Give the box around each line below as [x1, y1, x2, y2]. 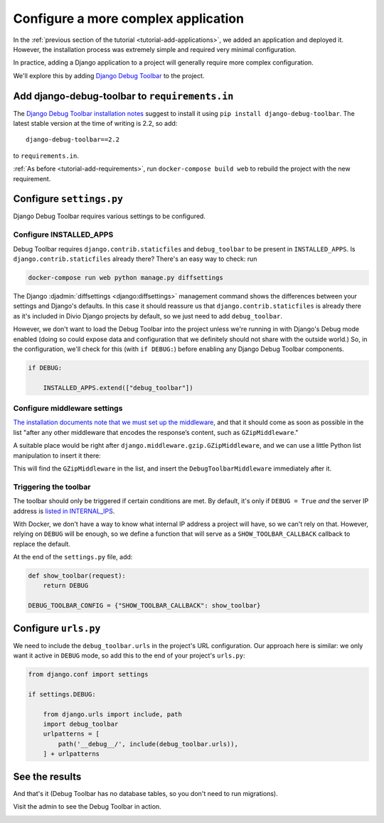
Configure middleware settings [13, 404, 123, 414]
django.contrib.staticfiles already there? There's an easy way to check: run [13, 254, 257, 263]
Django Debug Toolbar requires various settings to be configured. [13, 212, 206, 220]
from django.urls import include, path [43, 710, 183, 718]
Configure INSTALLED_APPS [13, 230, 114, 240]
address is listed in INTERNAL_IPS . [13, 507, 115, 515]
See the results [13, 770, 82, 782]
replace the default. [13, 539, 71, 548]
